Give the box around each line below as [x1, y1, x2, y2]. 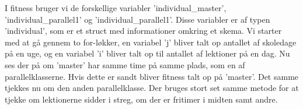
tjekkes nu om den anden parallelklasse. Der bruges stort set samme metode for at [5, 82, 299, 94]
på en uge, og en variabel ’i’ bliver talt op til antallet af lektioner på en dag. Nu [5, 47, 290, 59]
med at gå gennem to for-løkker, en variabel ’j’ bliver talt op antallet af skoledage [5, 36, 297, 48]
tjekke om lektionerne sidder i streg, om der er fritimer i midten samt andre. [5, 93, 278, 105]
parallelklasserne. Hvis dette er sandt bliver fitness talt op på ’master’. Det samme [5, 70, 299, 82]
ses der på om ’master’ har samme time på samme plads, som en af [5, 58, 245, 71]
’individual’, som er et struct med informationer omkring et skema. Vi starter [5, 24, 282, 37]
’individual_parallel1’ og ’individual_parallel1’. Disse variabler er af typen [5, 13, 270, 25]
